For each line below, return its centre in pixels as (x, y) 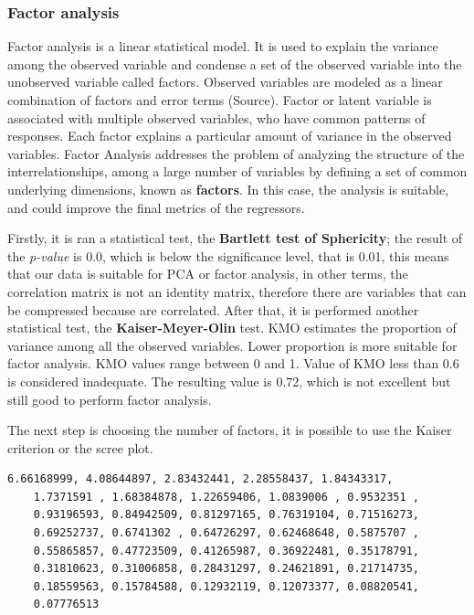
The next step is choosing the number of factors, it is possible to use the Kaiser (230, 430)
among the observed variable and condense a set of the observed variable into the (235, 64)
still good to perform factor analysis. (110, 399)
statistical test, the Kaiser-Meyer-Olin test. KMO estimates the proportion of (232, 328)
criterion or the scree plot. (80, 447)
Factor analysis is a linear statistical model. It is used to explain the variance (223, 46)
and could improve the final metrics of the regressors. (156, 207)
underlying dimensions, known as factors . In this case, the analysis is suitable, (228, 189)
